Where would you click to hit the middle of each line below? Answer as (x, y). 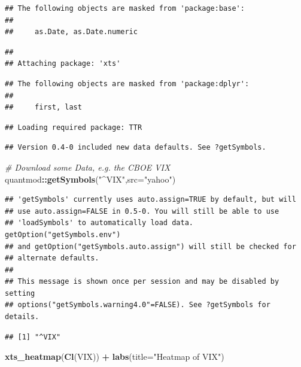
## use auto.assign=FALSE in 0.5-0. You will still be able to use (142, 211)
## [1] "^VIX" (33, 337)
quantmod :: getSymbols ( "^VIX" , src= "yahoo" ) (90, 179)
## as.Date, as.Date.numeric (71, 32)
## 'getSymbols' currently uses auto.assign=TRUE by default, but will (150, 200)
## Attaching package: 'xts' (63, 64)
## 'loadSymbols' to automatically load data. (99, 223)
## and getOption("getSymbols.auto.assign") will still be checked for (150, 246)
